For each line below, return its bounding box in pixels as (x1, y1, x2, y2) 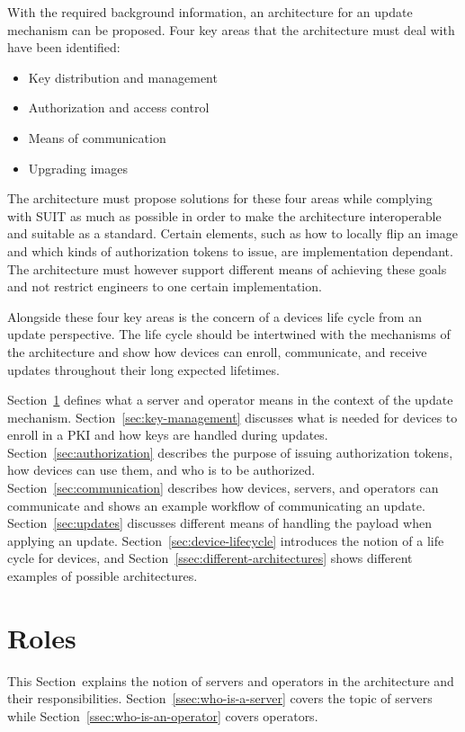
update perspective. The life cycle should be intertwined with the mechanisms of (7, 325, 451, 344)
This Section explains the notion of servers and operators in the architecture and (7, 671, 454, 690)
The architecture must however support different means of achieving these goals (7, 259, 447, 278)
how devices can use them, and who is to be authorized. (7, 460, 316, 479)
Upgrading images (28, 158, 128, 177)
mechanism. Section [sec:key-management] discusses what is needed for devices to (7, 407, 458, 426)
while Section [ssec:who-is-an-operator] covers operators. (7, 706, 318, 725)
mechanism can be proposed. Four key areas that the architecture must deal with (7, 20, 455, 39)
